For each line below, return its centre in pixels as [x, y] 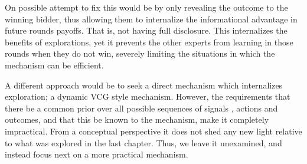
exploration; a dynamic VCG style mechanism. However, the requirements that [148, 96]
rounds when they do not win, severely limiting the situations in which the [140, 53]
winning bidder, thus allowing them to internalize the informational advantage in [151, 19]
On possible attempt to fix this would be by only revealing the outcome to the [146, 7]
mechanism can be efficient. [54, 65]
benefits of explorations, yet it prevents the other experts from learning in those [149, 42]
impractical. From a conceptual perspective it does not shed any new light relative [153, 131]
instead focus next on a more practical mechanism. [97, 154]
